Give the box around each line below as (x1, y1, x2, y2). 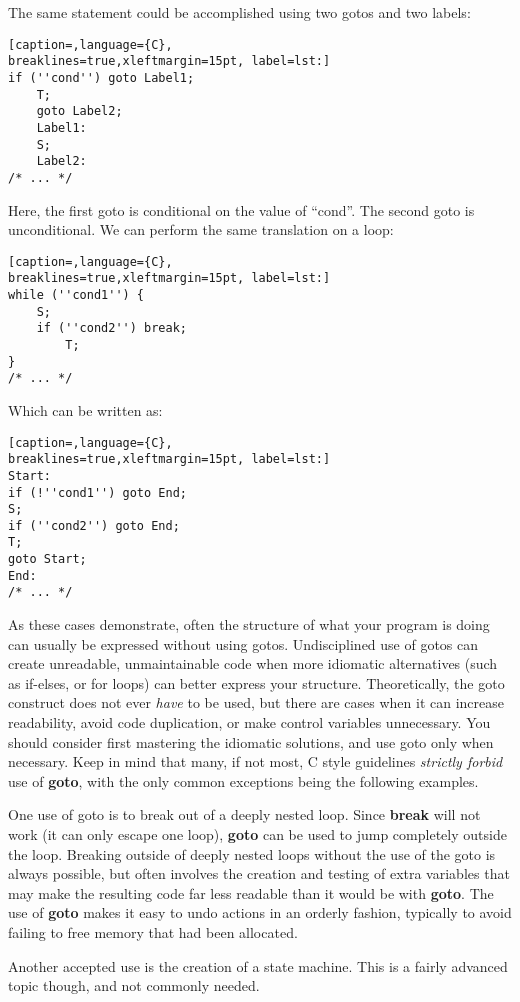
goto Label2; (36, 104, 123, 119)
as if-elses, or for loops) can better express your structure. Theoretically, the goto (8, 672, 505, 693)
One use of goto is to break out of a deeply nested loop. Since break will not (8, 804, 481, 825)
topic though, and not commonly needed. (8, 975, 260, 996)
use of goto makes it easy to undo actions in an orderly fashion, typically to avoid (8, 902, 512, 923)
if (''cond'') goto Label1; (8, 70, 195, 85)
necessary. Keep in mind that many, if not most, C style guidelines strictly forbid (8, 751, 503, 772)
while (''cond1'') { (8, 288, 145, 302)
